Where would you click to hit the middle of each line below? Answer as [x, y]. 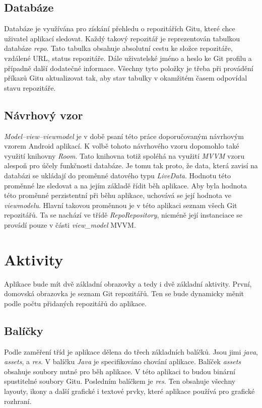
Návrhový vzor [44, 115]
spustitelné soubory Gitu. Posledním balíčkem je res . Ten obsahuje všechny [120, 381]
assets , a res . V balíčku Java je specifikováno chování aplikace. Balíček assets [123, 361]
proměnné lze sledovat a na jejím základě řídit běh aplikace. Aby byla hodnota [126, 185]
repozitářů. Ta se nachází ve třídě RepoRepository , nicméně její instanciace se [123, 215]
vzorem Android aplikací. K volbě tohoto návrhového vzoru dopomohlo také [122, 146]
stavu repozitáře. [30, 87]
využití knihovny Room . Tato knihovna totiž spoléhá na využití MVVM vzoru [124, 155]
